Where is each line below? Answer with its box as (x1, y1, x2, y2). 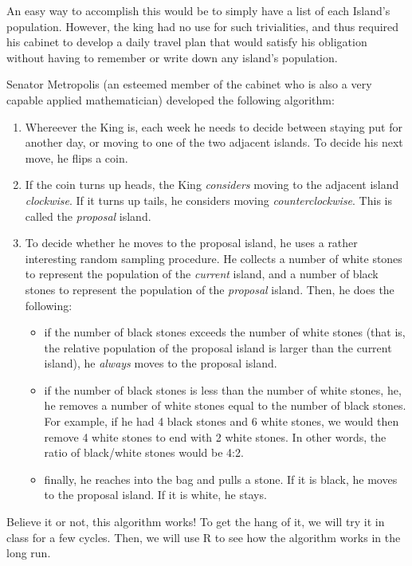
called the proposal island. (25, 207, 151, 224)
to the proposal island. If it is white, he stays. (44, 486, 267, 503)
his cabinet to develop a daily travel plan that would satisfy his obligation (6, 33, 367, 50)
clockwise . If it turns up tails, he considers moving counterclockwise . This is (25, 191, 392, 208)
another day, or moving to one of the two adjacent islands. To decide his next (25, 134, 403, 151)
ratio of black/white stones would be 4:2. (44, 444, 244, 461)
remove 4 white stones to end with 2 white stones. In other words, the (44, 428, 386, 445)
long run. (6, 544, 51, 561)
